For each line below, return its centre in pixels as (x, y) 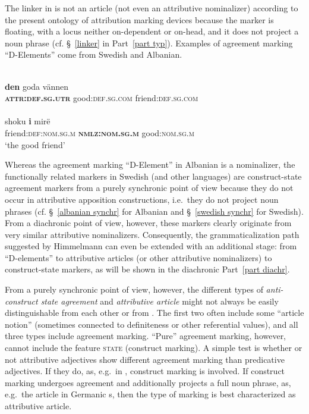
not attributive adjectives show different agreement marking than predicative (145, 359)
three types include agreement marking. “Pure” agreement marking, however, (146, 336)
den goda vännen (37, 86)
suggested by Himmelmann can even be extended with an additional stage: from (151, 246)
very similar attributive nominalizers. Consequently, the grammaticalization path (152, 234)
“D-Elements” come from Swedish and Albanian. (94, 54)
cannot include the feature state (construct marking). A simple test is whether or (154, 348)
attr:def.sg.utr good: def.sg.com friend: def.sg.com (102, 98)
